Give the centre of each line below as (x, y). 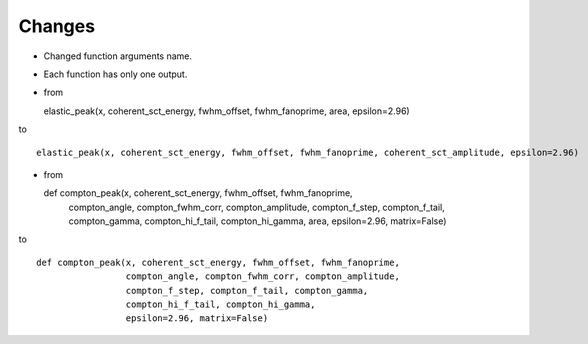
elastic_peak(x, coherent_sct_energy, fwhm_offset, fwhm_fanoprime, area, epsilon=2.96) (226, 111)
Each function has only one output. (115, 74)
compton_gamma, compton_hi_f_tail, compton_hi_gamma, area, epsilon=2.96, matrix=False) (257, 221)
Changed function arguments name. (118, 56)
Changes (56, 26)
